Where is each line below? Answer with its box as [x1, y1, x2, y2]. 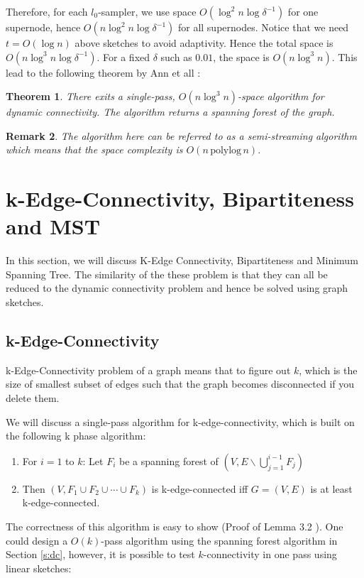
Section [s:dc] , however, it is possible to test [6, 547, 195, 562]
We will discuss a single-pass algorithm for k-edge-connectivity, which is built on [6, 414, 355, 429]
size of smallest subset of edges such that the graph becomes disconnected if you [6, 376, 355, 391]
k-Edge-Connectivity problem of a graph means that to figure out [6, 362, 291, 377]
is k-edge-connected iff [151, 481, 248, 496]
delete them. [6, 391, 60, 405]
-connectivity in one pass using [203, 547, 337, 562]
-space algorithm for [238, 89, 324, 104]
